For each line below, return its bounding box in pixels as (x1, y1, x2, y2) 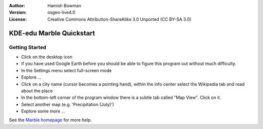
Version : (9, 10, 27, 16)
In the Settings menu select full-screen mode (21, 67, 112, 73)
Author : (9, 3, 25, 8)
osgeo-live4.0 (47, 10, 75, 16)
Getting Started (9, 44, 46, 50)
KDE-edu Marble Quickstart (9, 29, 95, 37)
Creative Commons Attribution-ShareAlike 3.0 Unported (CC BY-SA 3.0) (47, 16, 192, 22)
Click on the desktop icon (21, 54, 73, 60)
